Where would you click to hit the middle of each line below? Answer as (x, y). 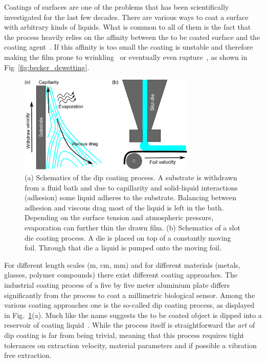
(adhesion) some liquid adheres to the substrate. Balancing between (131, 197)
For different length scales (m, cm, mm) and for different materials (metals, (122, 264)
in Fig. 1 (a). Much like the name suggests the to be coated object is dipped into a (133, 315)
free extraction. (28, 355)
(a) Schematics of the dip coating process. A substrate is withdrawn (131, 177)
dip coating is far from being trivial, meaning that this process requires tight (124, 335)
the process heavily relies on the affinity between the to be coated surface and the (132, 37)
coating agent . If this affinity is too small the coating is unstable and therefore (129, 47)
